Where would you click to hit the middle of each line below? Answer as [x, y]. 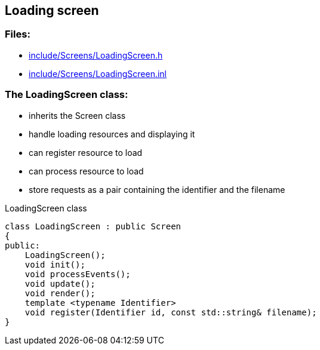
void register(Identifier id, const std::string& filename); [171, 312]
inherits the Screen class [77, 115]
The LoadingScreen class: [67, 95]
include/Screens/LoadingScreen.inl [98, 73]
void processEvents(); [78, 274]
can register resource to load [86, 152]
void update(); [60, 283]
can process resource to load [86, 171]
